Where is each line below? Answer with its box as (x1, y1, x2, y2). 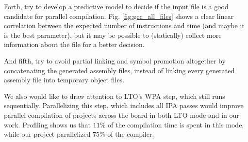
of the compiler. (107, 129, 154, 139)
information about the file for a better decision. (4, 39, 145, 49)
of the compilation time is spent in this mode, (108, 119, 244, 129)
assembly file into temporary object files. (4, 75, 125, 85)
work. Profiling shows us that (4, 119, 91, 129)
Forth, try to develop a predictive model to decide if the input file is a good (4, 1, 229, 11)
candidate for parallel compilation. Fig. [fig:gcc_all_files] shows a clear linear (4, 11, 234, 21)
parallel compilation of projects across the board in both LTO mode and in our (4, 110, 239, 120)
